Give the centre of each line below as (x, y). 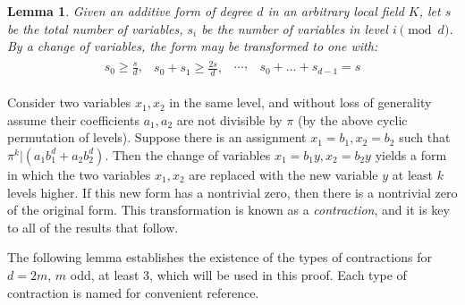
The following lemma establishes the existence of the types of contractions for (220, 257)
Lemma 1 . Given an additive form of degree (130, 11)
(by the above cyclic (353, 119)
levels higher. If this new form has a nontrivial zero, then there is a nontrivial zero (232, 192)
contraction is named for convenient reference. (133, 292)
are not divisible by (229, 119)
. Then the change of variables (188, 154)
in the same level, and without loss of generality (300, 102)
